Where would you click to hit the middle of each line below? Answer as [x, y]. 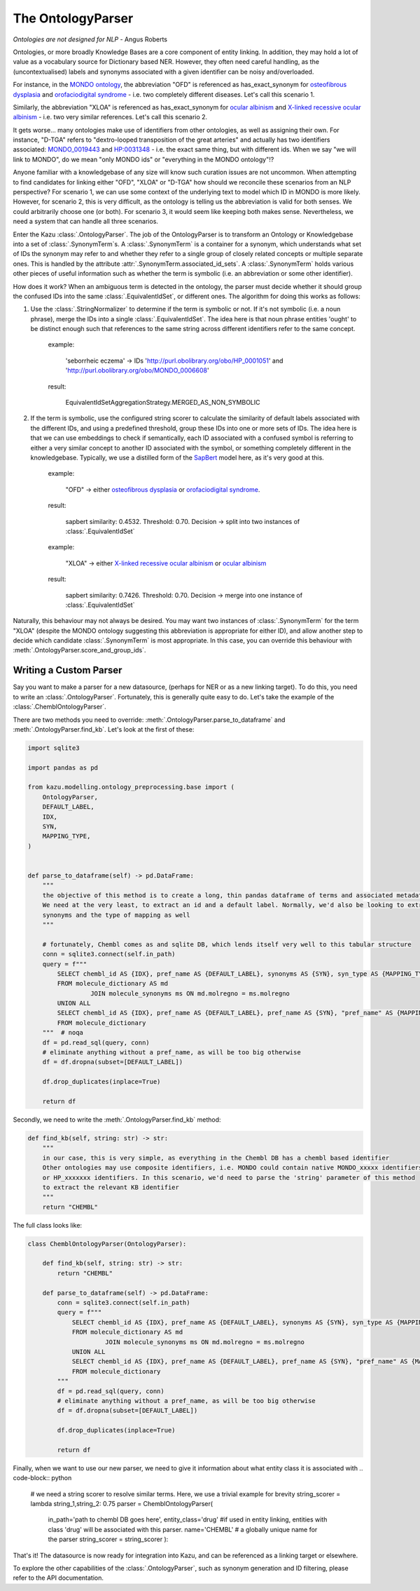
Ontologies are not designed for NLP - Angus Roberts [90, 39]
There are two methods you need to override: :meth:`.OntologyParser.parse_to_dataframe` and [149, 720]
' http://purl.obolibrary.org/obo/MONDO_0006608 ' [137, 370]
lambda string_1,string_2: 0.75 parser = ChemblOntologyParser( [122, 1504]
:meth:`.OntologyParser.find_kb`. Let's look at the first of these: [104, 729]
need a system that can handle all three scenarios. [86, 222]
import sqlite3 [54, 748]
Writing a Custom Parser [68, 670]
